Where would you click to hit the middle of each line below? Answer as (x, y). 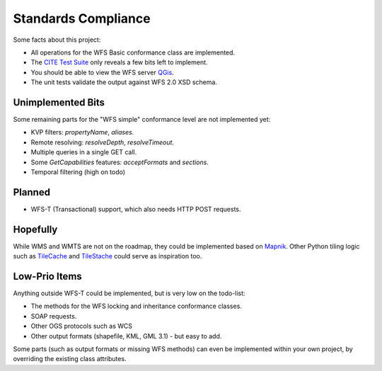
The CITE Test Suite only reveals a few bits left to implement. (119, 62)
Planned (32, 192)
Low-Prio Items (48, 276)
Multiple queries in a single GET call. (84, 152)
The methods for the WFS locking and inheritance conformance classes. (136, 306)
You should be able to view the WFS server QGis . (103, 72)
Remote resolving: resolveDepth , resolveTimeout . (103, 142)
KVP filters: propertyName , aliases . (82, 132)
